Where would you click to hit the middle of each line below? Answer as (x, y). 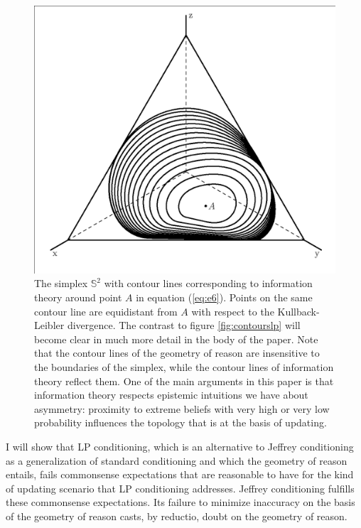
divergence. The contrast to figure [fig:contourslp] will (184, 325)
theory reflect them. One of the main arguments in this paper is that (184, 381)
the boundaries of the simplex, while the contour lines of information (184, 366)
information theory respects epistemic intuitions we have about (171, 395)
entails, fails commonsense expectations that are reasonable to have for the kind (180, 474)
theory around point (78, 297)
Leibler (49, 325)
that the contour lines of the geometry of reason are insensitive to (177, 353)
